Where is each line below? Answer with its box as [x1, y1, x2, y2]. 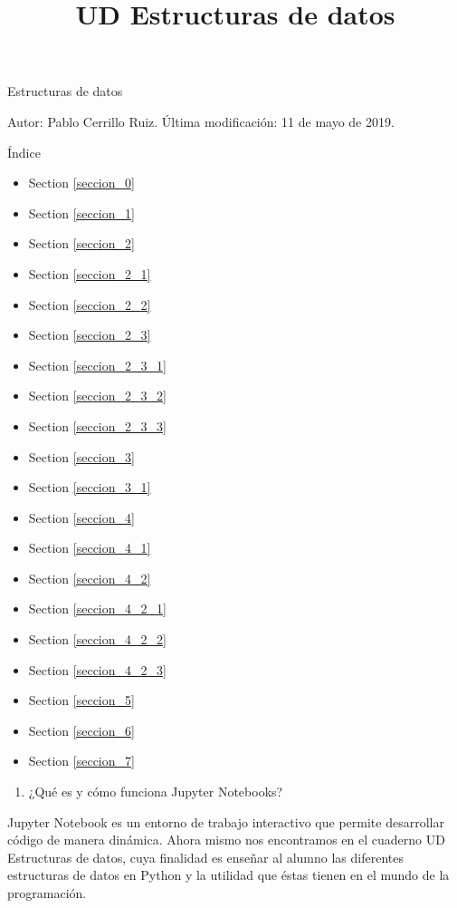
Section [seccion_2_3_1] [28, 355, 167, 374]
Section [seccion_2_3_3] [28, 416, 167, 435]
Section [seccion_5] [28, 691, 135, 710]
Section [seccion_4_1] [28, 538, 151, 557]
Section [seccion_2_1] [28, 264, 151, 283]
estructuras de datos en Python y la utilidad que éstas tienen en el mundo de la [7, 865, 450, 884]
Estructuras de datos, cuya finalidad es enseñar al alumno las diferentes [7, 847, 405, 866]
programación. [7, 884, 87, 902]
